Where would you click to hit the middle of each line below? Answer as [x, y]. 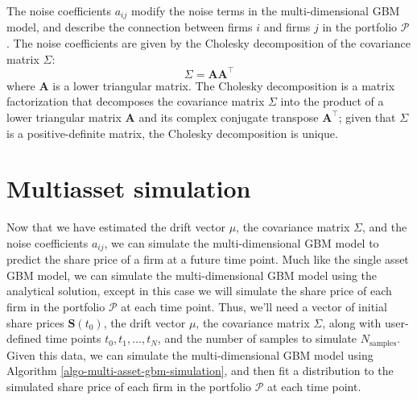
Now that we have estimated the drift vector [116, 227]
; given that [367, 117]
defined [24, 338]
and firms [287, 27]
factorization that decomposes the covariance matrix [136, 101]
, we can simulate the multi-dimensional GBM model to [242, 242]
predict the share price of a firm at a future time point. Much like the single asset [208, 259]
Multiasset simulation [129, 188]
